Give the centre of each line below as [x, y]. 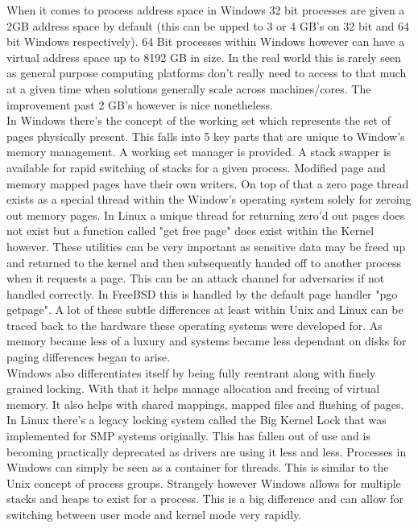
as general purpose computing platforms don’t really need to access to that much [207, 73]
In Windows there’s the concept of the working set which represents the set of [199, 120]
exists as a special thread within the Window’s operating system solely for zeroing [209, 199]
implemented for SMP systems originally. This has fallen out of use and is [188, 436]
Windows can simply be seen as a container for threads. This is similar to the [198, 467]
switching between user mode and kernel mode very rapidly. [154, 514]
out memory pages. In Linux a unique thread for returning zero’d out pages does [206, 214]
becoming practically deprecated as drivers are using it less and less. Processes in [207, 451]
